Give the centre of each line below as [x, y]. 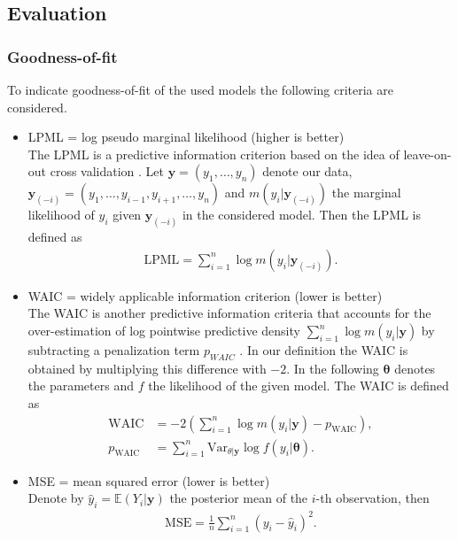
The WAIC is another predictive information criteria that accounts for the [229, 313]
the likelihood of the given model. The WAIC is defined [299, 386]
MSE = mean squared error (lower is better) [149, 480]
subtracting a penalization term [114, 350]
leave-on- [427, 154]
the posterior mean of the [239, 498]
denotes [415, 368]
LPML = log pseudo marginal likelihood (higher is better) [186, 137]
